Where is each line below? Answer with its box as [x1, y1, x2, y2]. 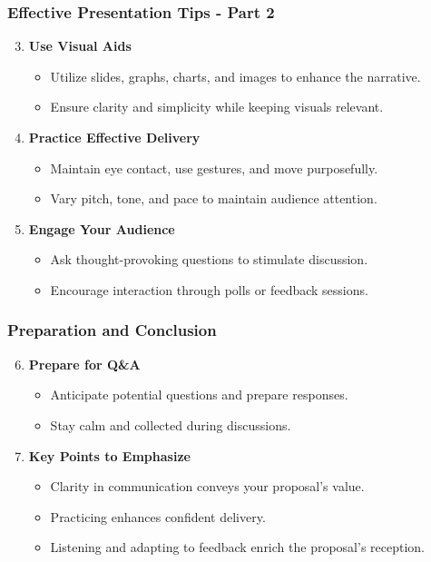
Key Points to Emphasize [28, 446, 191, 465]
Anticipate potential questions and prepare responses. [50, 385, 348, 404]
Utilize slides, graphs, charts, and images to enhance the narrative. [50, 66, 421, 85]
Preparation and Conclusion [7, 319, 217, 341]
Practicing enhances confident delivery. [50, 507, 266, 526]
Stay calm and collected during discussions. [50, 415, 291, 434]
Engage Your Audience [28, 219, 175, 238]
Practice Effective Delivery [28, 128, 201, 146]
